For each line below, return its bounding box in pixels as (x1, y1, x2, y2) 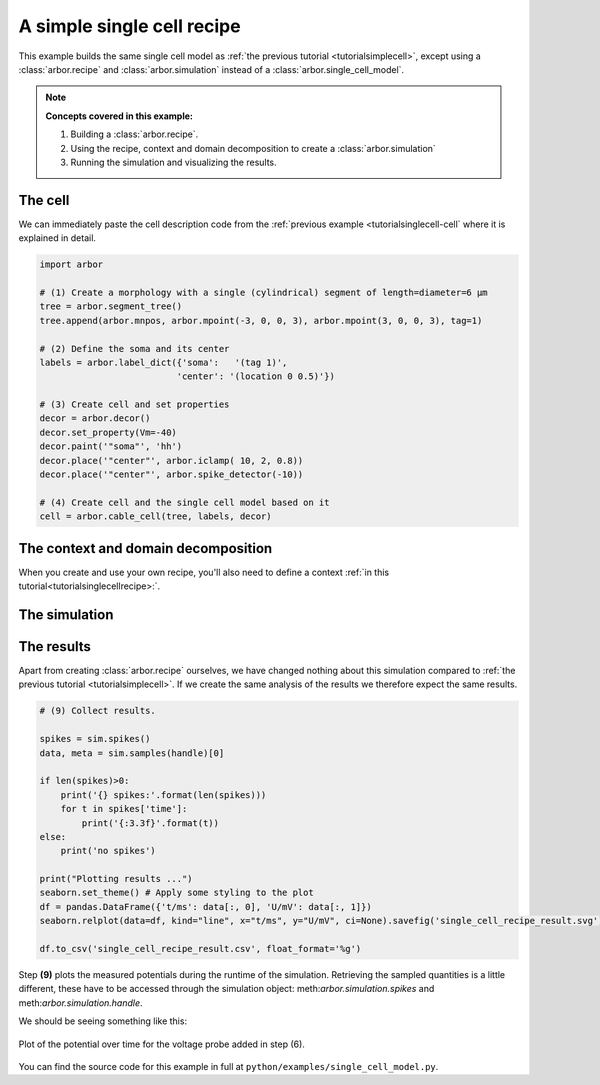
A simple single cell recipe (18, 15, 241, 37)
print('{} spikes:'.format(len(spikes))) (60, 789, 267, 800)
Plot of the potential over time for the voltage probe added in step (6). (18, 1038, 305, 1050)
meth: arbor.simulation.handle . (18, 996, 144, 1009)
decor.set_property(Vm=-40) (39, 426, 177, 438)
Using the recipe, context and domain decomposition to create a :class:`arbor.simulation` (70, 142, 437, 154)
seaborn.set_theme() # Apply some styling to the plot (39, 887, 314, 899)
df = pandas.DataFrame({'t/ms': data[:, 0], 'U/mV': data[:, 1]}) (39, 901, 372, 912)
